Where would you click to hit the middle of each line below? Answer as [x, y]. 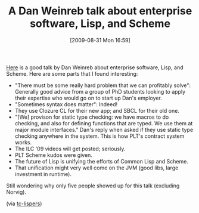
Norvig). [16, 192]
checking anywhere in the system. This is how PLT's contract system [99, 136]
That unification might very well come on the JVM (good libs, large [97, 168]
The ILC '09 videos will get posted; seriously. [70, 149]
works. [23, 142]
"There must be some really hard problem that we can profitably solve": [103, 85]
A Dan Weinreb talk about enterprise [100, 11]
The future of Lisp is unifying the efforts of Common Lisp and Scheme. [102, 161]
